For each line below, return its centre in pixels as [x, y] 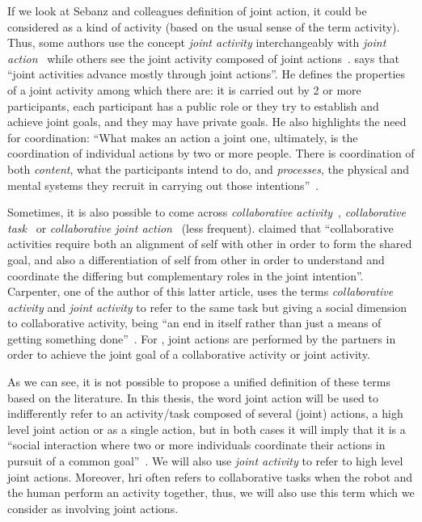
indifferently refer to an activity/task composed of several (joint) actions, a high [205, 413]
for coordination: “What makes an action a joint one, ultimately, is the [183, 137]
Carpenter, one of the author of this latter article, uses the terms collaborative [200, 291]
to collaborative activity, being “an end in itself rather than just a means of [194, 323]
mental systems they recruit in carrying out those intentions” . [163, 185]
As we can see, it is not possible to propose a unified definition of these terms [199, 382]
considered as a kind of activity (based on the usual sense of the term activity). [204, 26]
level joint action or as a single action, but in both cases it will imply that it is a [207, 429]
